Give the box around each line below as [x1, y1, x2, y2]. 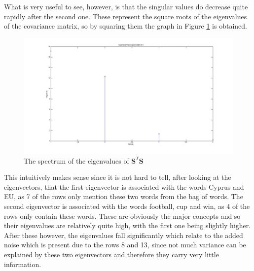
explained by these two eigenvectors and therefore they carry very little [4, 249, 219, 259]
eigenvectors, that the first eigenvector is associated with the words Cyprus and [4, 181, 244, 192]
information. [4, 259, 41, 269]
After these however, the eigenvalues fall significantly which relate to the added [4, 230, 243, 240]
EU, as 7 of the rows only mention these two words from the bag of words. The [4, 191, 243, 202]
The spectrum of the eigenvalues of [24, 155, 129, 166]
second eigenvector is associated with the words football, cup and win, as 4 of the [4, 201, 250, 211]
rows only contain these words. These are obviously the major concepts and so [4, 210, 241, 221]
